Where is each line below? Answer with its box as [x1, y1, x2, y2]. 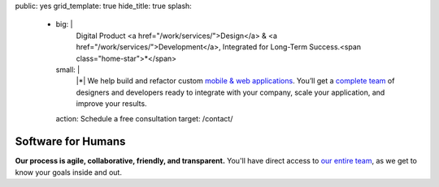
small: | [55, 65, 80, 74]
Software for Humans [15, 134, 126, 149]
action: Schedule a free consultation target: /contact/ [55, 113, 233, 123]
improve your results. [76, 99, 147, 108]
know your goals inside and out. [15, 167, 122, 177]
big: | [55, 19, 73, 29]
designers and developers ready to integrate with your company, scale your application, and [76, 87, 385, 97]
